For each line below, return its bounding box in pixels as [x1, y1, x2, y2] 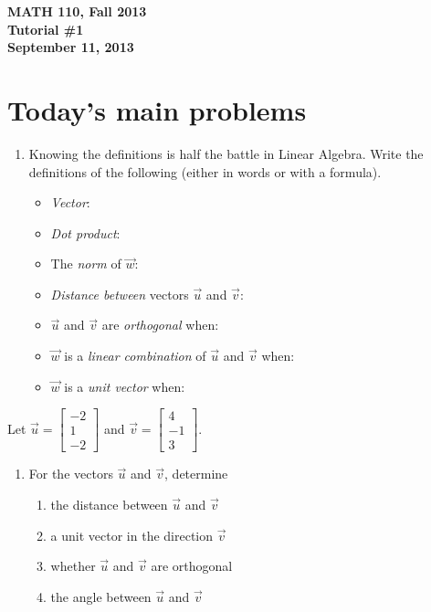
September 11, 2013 [7, 37, 134, 57]
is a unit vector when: [64, 376, 185, 396]
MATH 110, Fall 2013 [7, 2, 147, 20]
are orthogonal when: [101, 315, 219, 334]
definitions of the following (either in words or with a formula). [28, 162, 382, 181]
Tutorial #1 [7, 19, 84, 38]
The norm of [50, 254, 121, 273]
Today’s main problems [7, 90, 307, 128]
